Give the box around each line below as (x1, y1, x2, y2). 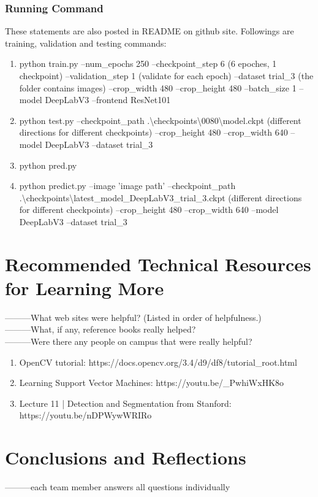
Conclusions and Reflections (5, 445, 246, 470)
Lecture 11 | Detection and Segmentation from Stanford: (19, 396, 232, 409)
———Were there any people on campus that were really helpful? (5, 335, 252, 348)
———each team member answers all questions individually (5, 480, 230, 493)
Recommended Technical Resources (5, 251, 311, 276)
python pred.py (19, 158, 77, 171)
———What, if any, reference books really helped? (5, 323, 196, 336)
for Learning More (5, 275, 164, 300)
